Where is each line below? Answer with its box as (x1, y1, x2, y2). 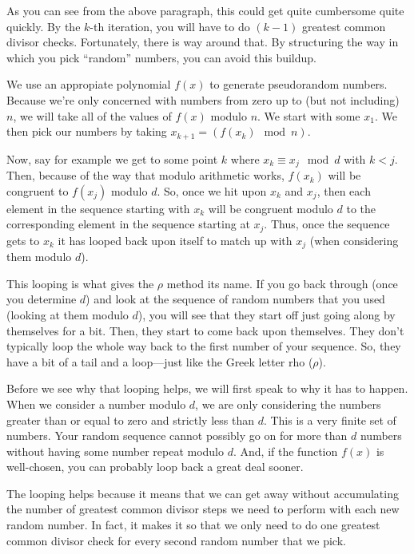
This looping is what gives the (6, 275, 154, 291)
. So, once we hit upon (157, 182, 267, 199)
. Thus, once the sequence (264, 216, 390, 232)
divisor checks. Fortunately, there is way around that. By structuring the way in (6, 34, 399, 50)
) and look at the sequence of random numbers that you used (86, 291, 385, 307)
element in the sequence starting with (6, 200, 190, 216)
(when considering (309, 231, 399, 248)
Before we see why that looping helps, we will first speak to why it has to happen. (6, 380, 408, 397)
